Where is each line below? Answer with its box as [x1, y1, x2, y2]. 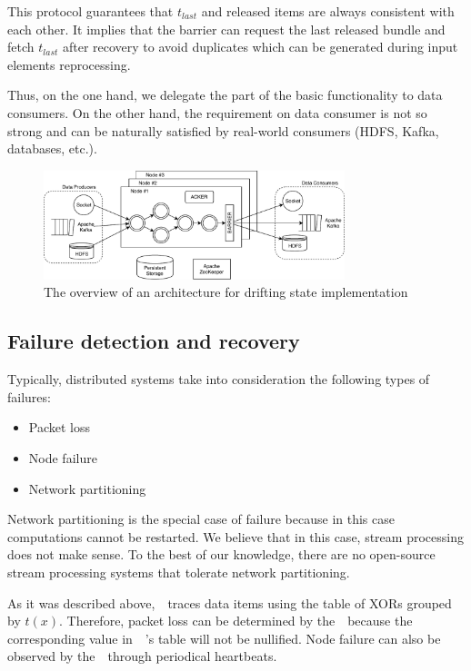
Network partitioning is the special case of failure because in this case [7, 509, 395, 528]
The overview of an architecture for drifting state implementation [44, 282, 408, 301]
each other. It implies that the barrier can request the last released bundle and [7, 19, 446, 38]
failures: [7, 387, 51, 406]
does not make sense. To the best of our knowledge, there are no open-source [7, 545, 436, 564]
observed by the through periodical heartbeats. [7, 646, 277, 666]
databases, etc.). [7, 139, 97, 158]
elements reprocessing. [7, 54, 131, 74]
